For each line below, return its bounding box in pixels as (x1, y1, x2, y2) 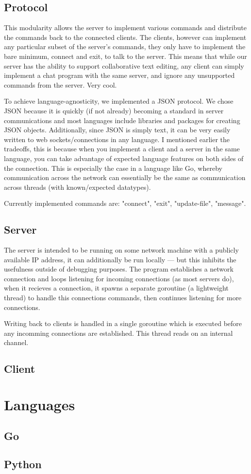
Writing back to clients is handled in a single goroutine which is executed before (4, 318, 242, 328)
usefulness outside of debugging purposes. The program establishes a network (4, 264, 234, 274)
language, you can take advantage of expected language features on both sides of (4, 153, 244, 163)
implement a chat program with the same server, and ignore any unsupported (4, 70, 235, 80)
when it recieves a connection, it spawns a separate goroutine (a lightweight (4, 283, 229, 293)
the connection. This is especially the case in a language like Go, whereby (4, 163, 222, 173)
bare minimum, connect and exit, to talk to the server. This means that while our (4, 51, 247, 61)
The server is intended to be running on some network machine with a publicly (4, 245, 239, 255)
